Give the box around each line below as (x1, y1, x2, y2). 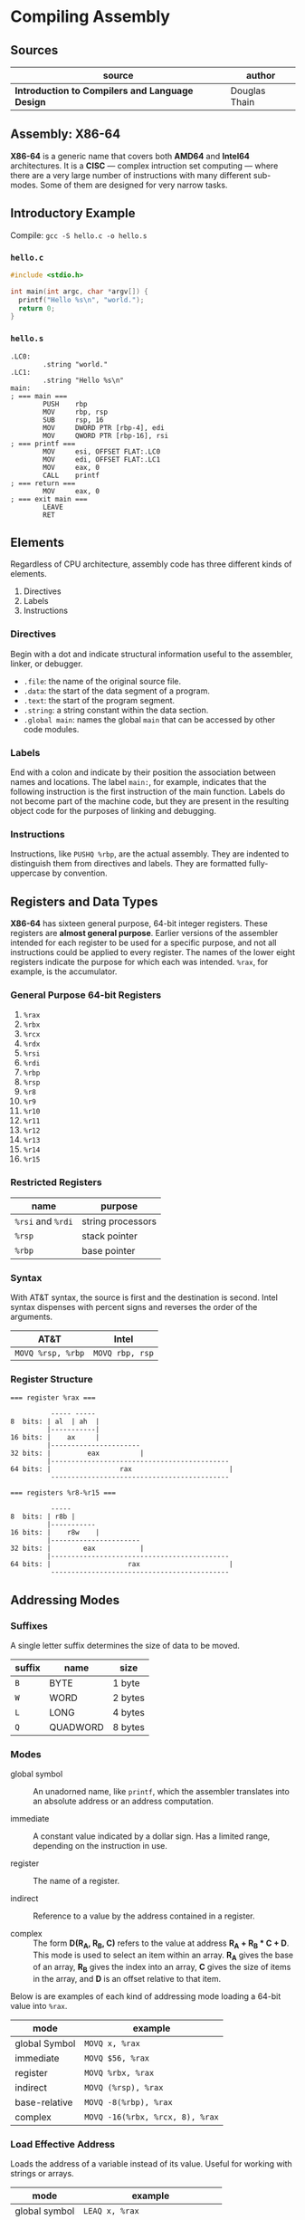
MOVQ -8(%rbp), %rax (83, 2097, 173, 2107)
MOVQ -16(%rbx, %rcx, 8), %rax (83, 2111, 220, 2122)
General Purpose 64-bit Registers (10, 989, 162, 1001)
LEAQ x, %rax (83, 2206, 139, 2215)
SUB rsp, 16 (43, 415, 104, 425)
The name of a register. (33, 1876, 120, 1887)
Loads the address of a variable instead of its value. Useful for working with (10, 2158, 292, 2169)
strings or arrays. (10, 2167, 75, 2178)
